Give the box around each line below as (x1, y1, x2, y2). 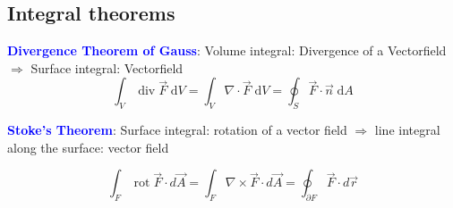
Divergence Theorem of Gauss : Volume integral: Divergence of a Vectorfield (7, 41, 447, 60)
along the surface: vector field (7, 137, 169, 156)
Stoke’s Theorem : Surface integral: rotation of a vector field (7, 121, 347, 139)
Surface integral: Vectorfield (30, 58, 184, 77)
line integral (374, 121, 440, 139)
